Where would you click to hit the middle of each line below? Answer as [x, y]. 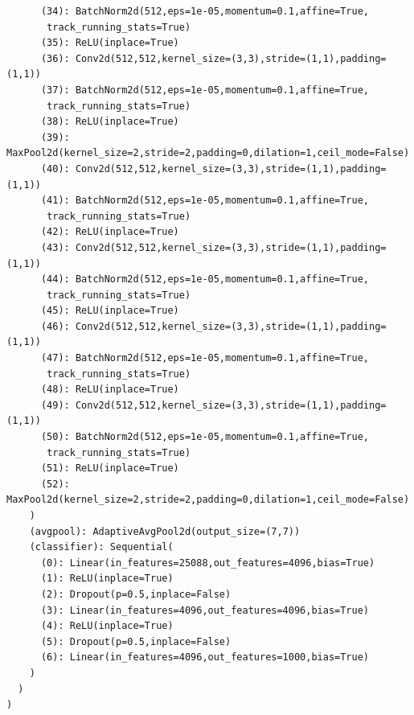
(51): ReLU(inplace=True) [110, 468]
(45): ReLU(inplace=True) [110, 311]
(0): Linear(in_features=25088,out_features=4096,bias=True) [208, 563]
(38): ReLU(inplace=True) [110, 122]
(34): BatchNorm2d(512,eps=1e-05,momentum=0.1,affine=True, [205, 11]
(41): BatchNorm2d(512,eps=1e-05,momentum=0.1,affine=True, [205, 201]
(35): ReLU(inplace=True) [110, 43]
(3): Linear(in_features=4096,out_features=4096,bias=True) [205, 610]
